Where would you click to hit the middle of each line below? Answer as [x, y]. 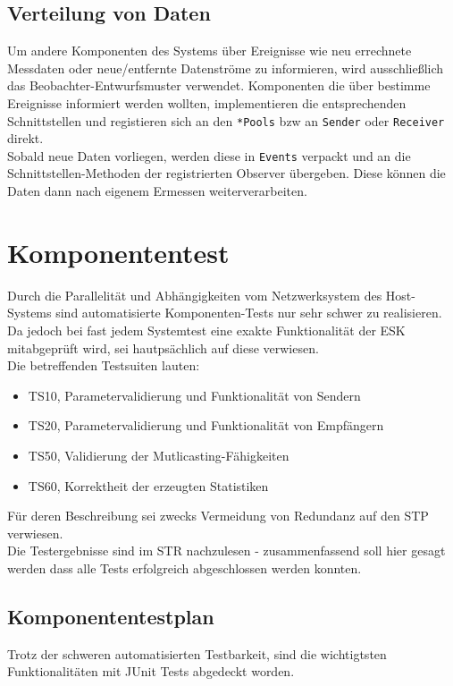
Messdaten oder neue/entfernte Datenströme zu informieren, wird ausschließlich [226, 68]
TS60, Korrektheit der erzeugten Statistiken [148, 485]
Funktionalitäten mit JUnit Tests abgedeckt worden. [151, 671]
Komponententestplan [111, 616]
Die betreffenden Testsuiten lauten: [104, 365]
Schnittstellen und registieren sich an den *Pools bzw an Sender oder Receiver [226, 120]
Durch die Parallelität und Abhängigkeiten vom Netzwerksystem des [195, 295]
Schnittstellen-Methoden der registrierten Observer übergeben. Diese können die [226, 173]
